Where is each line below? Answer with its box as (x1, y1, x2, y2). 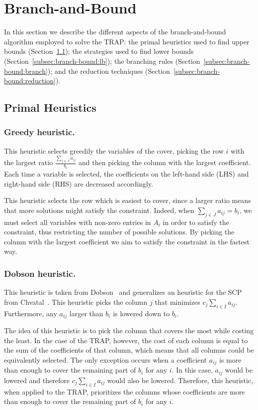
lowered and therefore (4, 375, 70, 385)
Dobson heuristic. (4, 267, 76, 279)
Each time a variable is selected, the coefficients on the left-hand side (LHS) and (4, 169, 249, 179)
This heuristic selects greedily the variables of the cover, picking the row (4, 145, 224, 156)
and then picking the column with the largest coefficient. (79, 157, 251, 168)
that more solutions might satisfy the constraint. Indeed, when (4, 205, 194, 215)
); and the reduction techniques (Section (47, 65, 170, 76)
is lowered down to (113, 308, 170, 318)
